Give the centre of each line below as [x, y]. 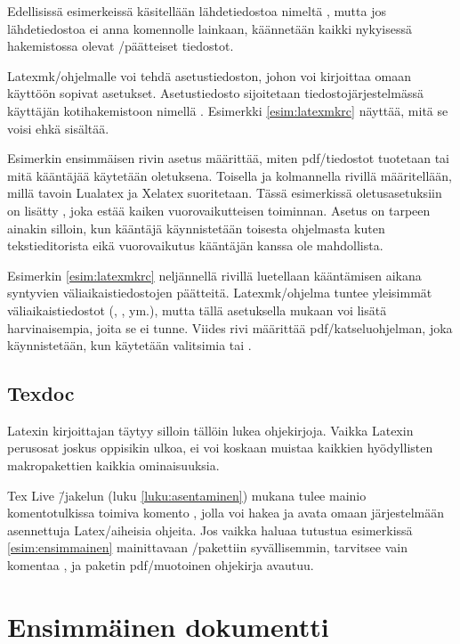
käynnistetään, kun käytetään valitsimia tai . [129, 345]
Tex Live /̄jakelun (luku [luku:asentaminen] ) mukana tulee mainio [187, 495]
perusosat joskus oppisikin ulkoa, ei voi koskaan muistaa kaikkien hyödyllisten [220, 448]
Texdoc [41, 393]
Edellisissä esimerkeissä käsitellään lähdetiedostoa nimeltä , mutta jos [197, 11]
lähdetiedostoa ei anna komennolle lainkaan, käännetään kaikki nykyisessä [210, 28]
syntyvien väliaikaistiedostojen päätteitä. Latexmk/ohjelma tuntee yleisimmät [220, 293]
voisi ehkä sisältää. [58, 128]
